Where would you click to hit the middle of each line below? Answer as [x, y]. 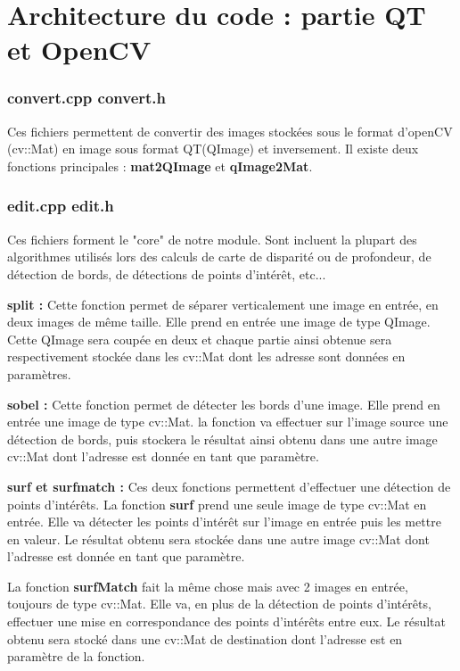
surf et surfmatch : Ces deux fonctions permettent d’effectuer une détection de [229, 486]
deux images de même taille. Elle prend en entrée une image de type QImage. [219, 322]
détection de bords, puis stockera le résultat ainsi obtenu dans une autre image [222, 439]
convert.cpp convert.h [87, 98]
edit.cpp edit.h [61, 206]
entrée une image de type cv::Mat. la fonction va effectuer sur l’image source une [228, 422]
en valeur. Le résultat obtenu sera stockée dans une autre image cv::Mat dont [218, 538]
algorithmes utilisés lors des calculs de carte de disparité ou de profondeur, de [219, 257]
